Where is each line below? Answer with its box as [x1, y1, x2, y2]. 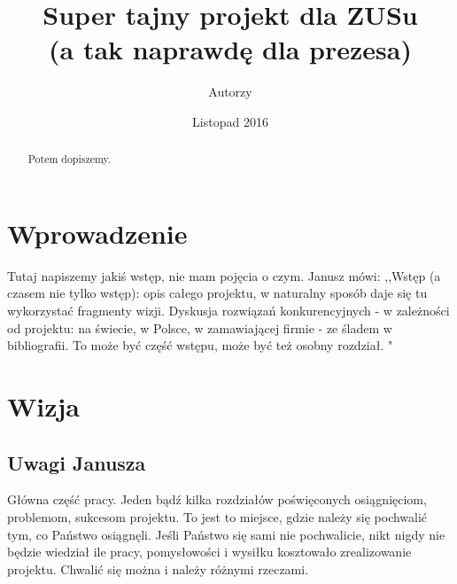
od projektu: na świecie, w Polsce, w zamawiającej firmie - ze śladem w [7, 318, 392, 337]
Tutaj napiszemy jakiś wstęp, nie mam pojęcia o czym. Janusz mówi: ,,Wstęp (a [7, 266, 441, 284]
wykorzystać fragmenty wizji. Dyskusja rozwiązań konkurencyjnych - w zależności [7, 301, 450, 320]
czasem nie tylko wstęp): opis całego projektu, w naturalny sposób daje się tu [7, 284, 428, 302]
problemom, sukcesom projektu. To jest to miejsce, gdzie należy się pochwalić [7, 508, 428, 526]
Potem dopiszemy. [27, 152, 112, 167]
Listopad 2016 [192, 112, 268, 130]
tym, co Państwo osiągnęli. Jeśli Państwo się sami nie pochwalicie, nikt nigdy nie [7, 525, 445, 543]
